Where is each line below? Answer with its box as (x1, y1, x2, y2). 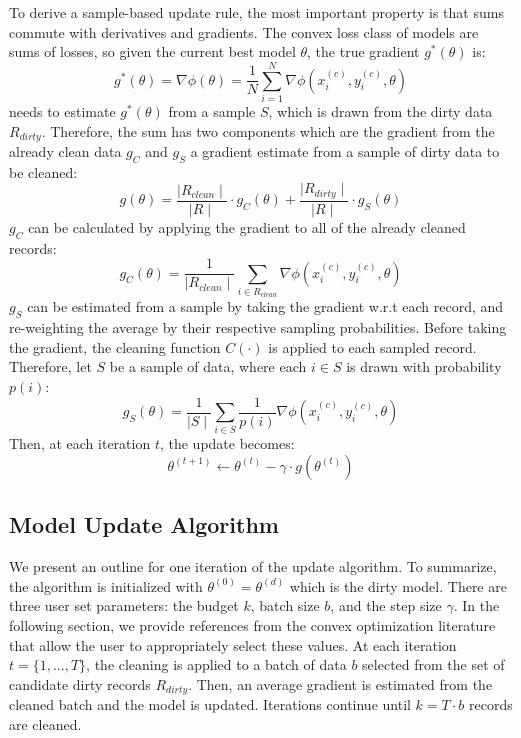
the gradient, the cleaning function (9, 336, 221, 357)
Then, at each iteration (9, 433, 151, 454)
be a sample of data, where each (109, 356, 307, 377)
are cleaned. (9, 713, 82, 734)
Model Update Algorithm (9, 509, 279, 540)
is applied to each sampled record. (268, 336, 477, 357)
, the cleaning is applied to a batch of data (86, 654, 347, 675)
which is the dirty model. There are (289, 575, 507, 596)
